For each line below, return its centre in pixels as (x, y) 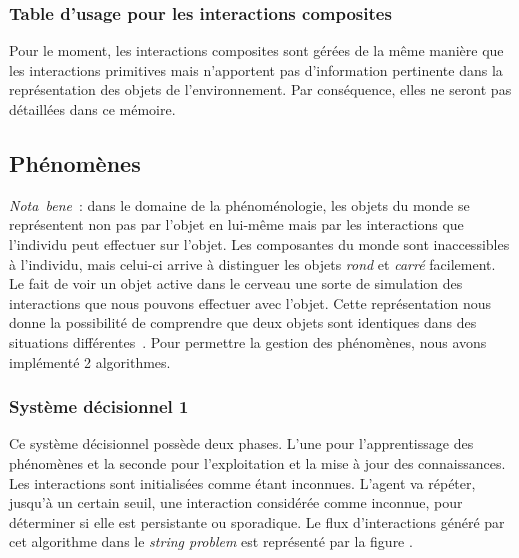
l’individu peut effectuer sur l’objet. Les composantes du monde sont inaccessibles (259, 243)
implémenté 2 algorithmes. (90, 361)
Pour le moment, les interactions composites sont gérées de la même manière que (256, 50)
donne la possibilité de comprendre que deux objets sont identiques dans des (243, 322)
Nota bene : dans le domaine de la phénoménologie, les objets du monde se (239, 204)
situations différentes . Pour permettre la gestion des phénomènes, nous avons (248, 341)
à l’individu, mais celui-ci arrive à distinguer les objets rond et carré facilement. (252, 263)
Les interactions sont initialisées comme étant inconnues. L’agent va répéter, (242, 482)
